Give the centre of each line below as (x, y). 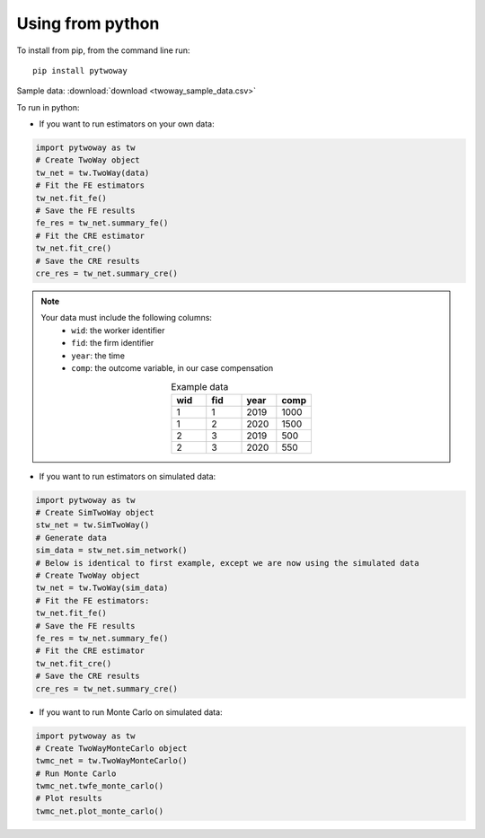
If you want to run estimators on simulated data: (128, 476)
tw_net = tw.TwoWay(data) (93, 172)
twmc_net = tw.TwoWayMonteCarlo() (111, 761)
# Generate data (71, 538)
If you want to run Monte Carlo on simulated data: (131, 712)
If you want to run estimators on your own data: (127, 124)
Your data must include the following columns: (127, 318)
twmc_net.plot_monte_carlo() (100, 811)
